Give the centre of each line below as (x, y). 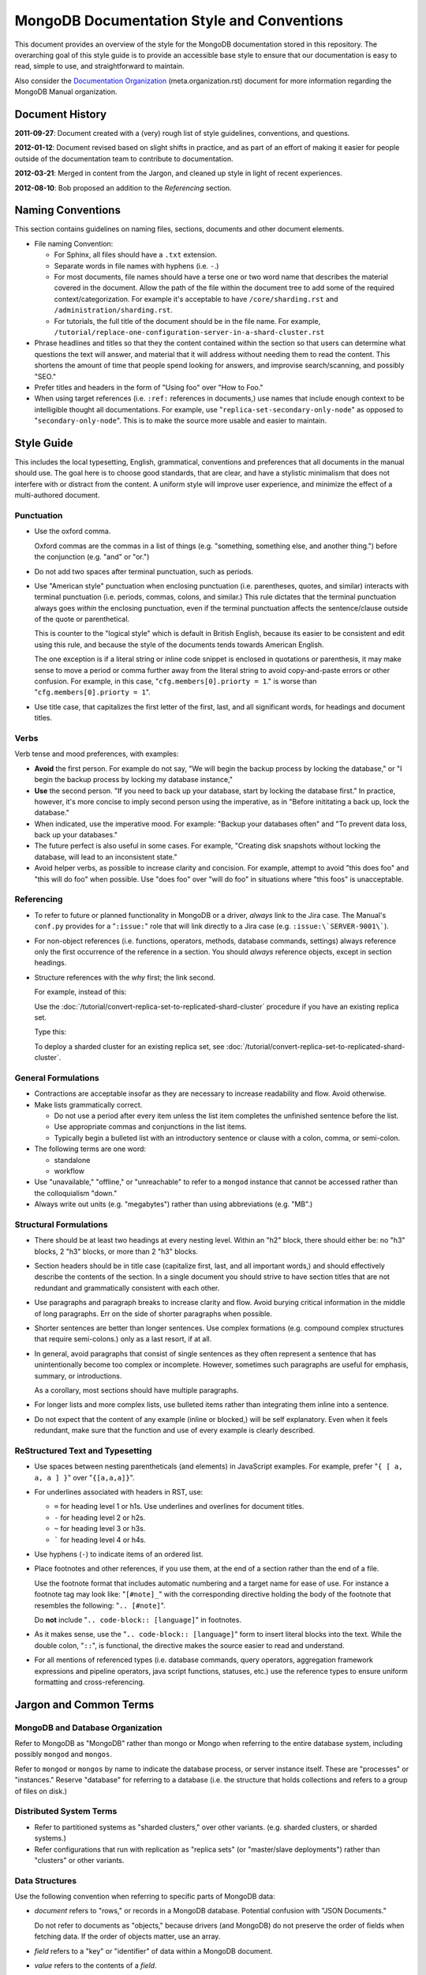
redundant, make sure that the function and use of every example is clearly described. (175, 1431)
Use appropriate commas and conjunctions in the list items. (151, 1127)
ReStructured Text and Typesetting (83, 1450)
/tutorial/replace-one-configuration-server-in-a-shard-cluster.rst (189, 332)
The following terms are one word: (90, 1149)
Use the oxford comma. (73, 531)
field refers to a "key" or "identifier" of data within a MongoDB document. (153, 1951)
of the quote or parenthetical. (82, 619)
